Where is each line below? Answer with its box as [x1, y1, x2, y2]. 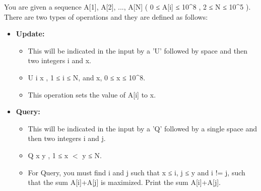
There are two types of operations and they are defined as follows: [4, 11, 208, 22]
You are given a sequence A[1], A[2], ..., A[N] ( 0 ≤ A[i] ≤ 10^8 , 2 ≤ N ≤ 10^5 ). [4, 2, 251, 12]
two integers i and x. [28, 55, 91, 66]
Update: [16, 28, 45, 39]
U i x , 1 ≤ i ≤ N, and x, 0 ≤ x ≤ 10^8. [28, 72, 146, 82]
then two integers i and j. [28, 133, 106, 144]
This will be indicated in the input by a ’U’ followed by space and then [28, 45, 247, 56]
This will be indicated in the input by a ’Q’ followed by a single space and [28, 123, 257, 133]
